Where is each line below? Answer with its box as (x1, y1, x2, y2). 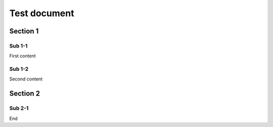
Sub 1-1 (9, 42, 28, 49)
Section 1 (9, 27, 39, 35)
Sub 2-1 (9, 105, 29, 112)
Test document (9, 8, 74, 19)
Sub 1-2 (9, 66, 29, 73)
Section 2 (9, 89, 40, 98)
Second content (9, 76, 43, 82)
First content (9, 53, 36, 59)
